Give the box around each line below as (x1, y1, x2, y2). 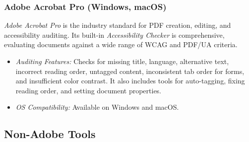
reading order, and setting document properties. (15, 85, 162, 95)
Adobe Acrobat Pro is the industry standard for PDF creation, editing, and (4, 20, 231, 30)
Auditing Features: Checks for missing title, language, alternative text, (15, 56, 229, 66)
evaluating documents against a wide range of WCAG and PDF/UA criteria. (4, 39, 238, 50)
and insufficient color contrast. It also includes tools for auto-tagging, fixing (15, 75, 245, 86)
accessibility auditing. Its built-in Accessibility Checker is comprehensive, (4, 29, 225, 40)
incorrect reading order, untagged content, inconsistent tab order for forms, (15, 66, 245, 76)
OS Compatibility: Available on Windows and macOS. (15, 102, 179, 112)
